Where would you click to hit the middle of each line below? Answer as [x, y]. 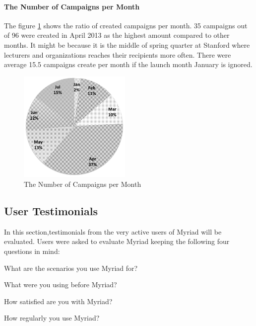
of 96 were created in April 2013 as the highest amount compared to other [117, 35]
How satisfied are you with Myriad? [58, 301]
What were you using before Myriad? [61, 285]
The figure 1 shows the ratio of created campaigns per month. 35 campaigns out [126, 25]
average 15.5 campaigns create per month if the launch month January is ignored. [128, 64]
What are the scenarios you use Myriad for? [71, 268]
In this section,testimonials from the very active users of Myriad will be [113, 231]
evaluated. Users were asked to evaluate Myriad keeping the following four [117, 241]
